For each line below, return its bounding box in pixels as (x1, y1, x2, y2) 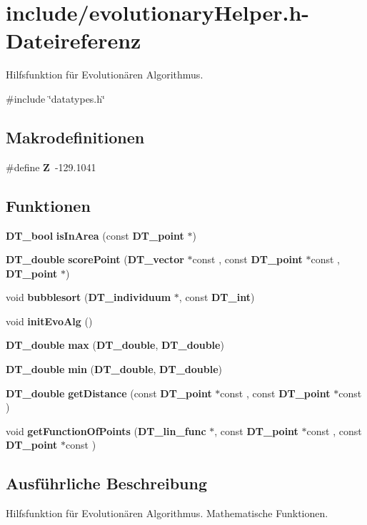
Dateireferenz (6, 26, 141, 55)
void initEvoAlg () (6, 313, 93, 328)
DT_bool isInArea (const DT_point (6, 228, 184, 243)
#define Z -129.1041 (6, 159, 96, 174)
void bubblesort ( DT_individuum (6, 290, 171, 305)
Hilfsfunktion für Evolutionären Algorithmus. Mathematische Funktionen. (6, 506, 328, 521)
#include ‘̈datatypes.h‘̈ (6, 91, 105, 106)
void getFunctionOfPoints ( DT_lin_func (6, 423, 206, 438)
